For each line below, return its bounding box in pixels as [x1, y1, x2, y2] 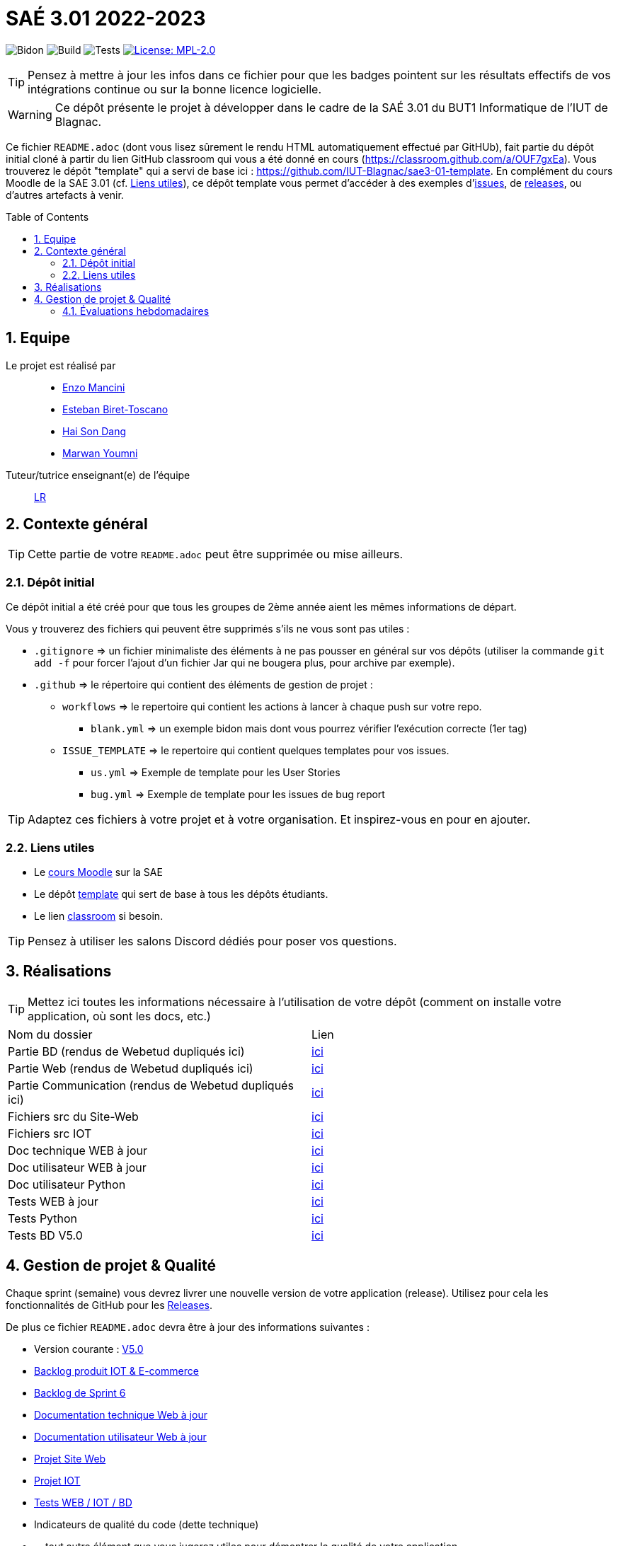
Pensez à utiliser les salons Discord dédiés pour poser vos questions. [28, 933, 397, 948]
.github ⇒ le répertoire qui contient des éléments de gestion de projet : [34, 679, 373, 691]
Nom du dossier [8, 1027, 93, 1042]
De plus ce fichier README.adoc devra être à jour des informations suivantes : [6, 1320, 370, 1333]
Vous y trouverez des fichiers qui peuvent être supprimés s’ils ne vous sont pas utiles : [6, 623, 410, 635]
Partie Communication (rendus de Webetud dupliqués [8, 1078, 294, 1092]
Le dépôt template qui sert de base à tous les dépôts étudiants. [34, 887, 328, 900]
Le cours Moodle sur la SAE [34, 865, 163, 878]
